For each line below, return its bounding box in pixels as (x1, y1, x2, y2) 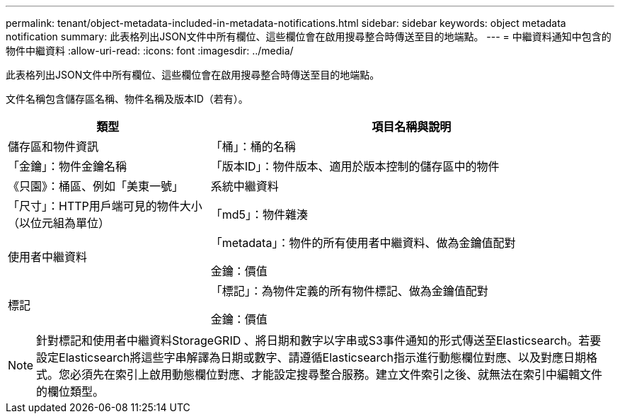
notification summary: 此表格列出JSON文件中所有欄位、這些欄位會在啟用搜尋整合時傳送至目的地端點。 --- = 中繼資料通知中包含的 (6, 30, 612, 42)
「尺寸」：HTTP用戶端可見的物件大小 (8, 199, 202, 213)
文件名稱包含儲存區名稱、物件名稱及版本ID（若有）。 (6, 93, 248, 105)
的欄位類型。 (36, 384, 105, 398)
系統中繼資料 (210, 179, 279, 193)
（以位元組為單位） (8, 216, 110, 230)
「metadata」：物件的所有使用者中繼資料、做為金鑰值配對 (210, 236, 516, 250)
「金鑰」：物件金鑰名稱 (8, 159, 127, 173)
